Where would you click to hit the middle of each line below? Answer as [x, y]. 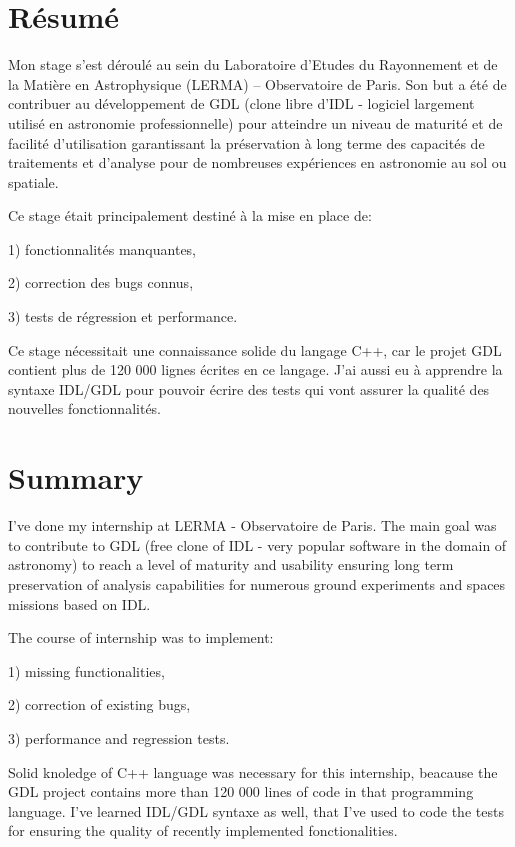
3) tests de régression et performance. [123, 316]
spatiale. [33, 181]
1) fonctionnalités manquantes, [102, 248]
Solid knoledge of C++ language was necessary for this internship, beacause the [253, 771]
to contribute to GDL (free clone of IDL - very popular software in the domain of [257, 544]
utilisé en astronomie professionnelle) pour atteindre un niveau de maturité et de [255, 122]
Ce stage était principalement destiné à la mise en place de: [190, 215]
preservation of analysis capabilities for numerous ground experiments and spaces [257, 583]
